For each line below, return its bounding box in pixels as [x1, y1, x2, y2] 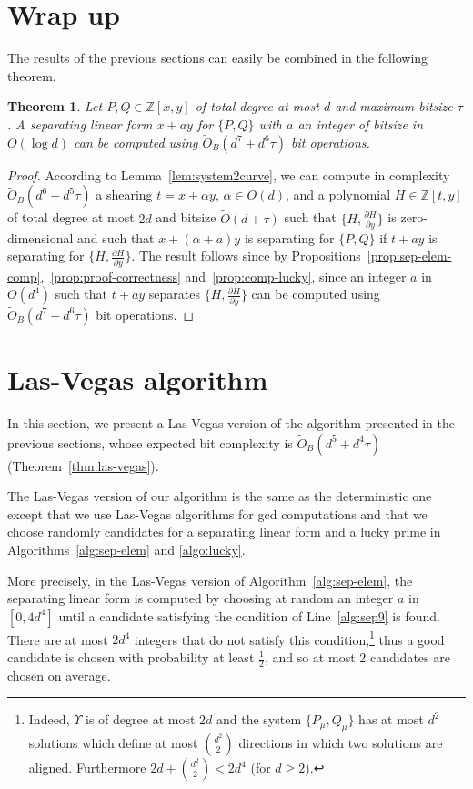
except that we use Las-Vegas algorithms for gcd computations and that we [7, 504, 428, 523]
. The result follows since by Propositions [131, 246, 361, 265]
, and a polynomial [286, 185, 391, 204]
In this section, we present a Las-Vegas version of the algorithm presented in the [7, 414, 456, 432]
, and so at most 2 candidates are [264, 648, 450, 666]
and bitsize [156, 208, 216, 227]
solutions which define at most [28, 733, 198, 753]
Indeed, [28, 710, 70, 729]
